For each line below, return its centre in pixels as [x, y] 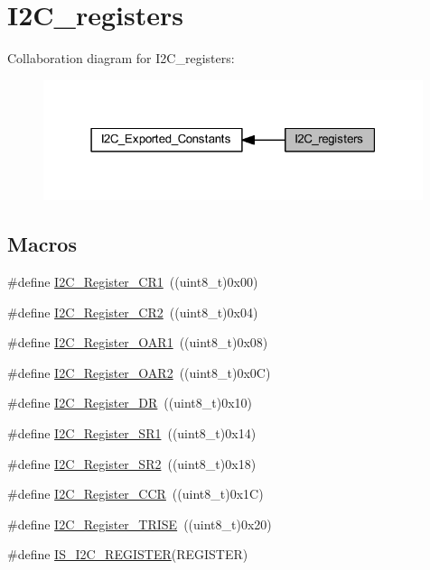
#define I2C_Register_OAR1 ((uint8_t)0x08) [138, 342]
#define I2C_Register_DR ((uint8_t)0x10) [130, 403]
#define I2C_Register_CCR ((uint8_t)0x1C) [136, 494]
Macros [42, 244]
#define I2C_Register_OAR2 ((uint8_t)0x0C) [139, 372]
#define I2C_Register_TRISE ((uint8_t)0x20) [140, 524]
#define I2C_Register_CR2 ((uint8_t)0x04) [133, 312]
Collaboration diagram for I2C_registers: [121, 58]
